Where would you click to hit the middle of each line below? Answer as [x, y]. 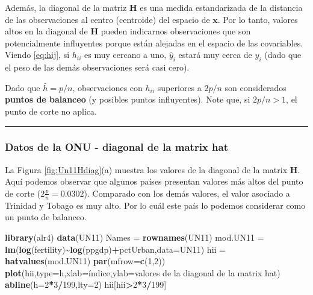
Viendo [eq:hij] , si [37, 55]
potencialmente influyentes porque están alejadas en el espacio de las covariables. [154, 43]
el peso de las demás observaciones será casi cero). [97, 67]
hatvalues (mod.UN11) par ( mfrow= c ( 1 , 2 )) [85, 261]
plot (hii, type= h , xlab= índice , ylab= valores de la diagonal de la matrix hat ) [143, 272]
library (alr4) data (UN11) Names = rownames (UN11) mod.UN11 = [135, 237]
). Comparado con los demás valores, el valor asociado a [187, 193]
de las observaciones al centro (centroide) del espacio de [107, 19]
